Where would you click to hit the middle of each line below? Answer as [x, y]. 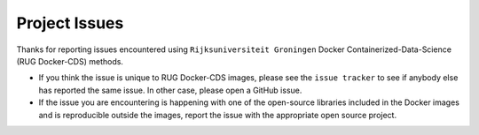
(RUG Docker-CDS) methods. [70, 61]
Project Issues [70, 23]
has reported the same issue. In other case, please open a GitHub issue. [170, 90]
